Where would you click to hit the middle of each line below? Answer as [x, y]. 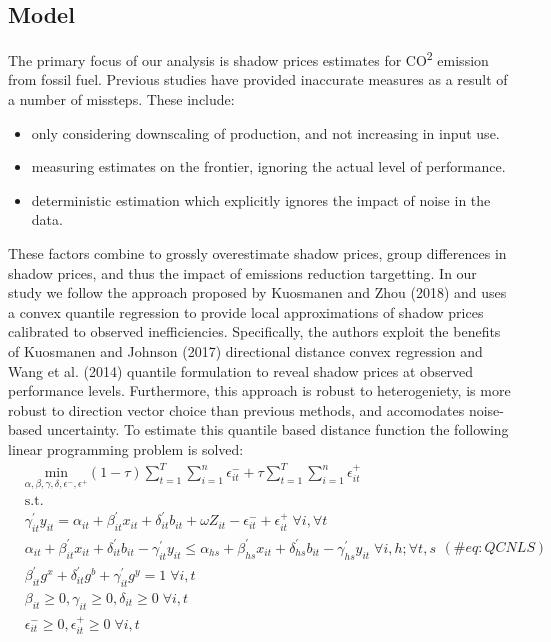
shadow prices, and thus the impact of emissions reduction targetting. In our [242, 272]
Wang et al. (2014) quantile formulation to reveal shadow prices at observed [241, 370]
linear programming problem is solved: [126, 448]
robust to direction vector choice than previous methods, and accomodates [236, 409]
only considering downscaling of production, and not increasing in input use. [265, 132]
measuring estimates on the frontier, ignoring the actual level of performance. [268, 166]
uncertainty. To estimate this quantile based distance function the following [277, 429]
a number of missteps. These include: [121, 99]
